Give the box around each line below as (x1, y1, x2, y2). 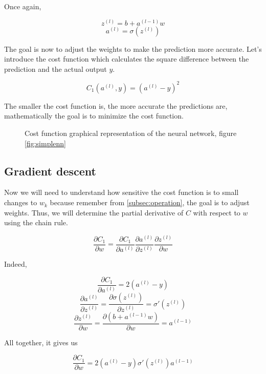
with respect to (193, 207, 240, 218)
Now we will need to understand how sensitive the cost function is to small (4, 187, 239, 198)
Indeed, (4, 259, 27, 269)
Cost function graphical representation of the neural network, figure (25, 128, 237, 139)
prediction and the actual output (4, 63, 107, 74)
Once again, (4, 1, 41, 11)
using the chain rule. (4, 217, 68, 228)
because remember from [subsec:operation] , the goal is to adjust (50, 197, 250, 208)
